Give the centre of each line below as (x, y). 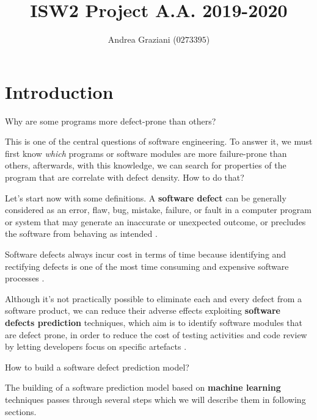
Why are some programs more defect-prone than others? (111, 121)
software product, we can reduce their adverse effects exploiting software (143, 310)
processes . (25, 278)
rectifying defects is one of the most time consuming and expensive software (147, 266)
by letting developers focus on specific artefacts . (96, 346)
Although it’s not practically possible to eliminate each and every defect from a (154, 298)
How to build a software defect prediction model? (97, 367)
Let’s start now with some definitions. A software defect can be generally (146, 197)
